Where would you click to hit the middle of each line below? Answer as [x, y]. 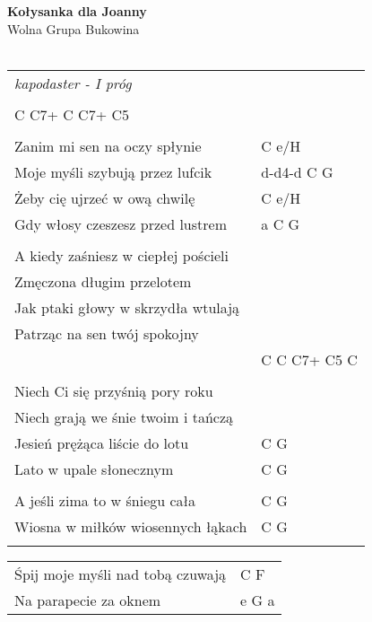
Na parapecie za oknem [88, 600]
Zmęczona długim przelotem [103, 281]
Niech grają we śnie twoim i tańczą [124, 416]
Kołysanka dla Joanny [77, 11]
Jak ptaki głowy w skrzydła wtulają [127, 307]
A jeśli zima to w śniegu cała [105, 500]
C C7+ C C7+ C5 [72, 114]
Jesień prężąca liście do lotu [102, 442]
